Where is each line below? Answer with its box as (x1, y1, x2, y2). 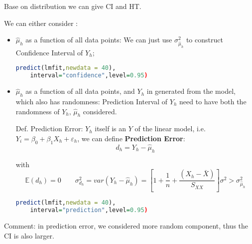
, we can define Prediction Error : (77, 133, 185, 143)
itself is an (95, 123, 126, 134)
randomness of (15, 106, 60, 116)
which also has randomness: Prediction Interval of (15, 96, 168, 106)
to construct (186, 34, 223, 45)
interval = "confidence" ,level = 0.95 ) (30, 72, 148, 79)
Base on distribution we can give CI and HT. (4, 1, 141, 11)
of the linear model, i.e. (134, 123, 206, 134)
